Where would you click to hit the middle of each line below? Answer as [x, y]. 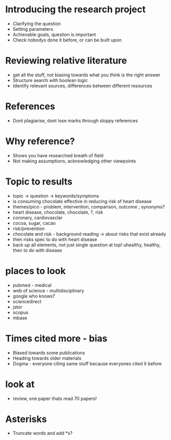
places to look [35, 271]
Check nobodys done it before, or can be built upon [67, 40]
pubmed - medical [32, 285]
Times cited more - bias [56, 338]
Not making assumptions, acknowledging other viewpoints [74, 161]
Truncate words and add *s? [43, 433]
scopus [20, 312]
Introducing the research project [76, 9]
